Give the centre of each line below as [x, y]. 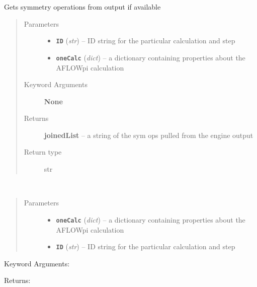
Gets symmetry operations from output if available [82, 7]
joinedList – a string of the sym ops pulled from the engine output [149, 135]
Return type [43, 152]
